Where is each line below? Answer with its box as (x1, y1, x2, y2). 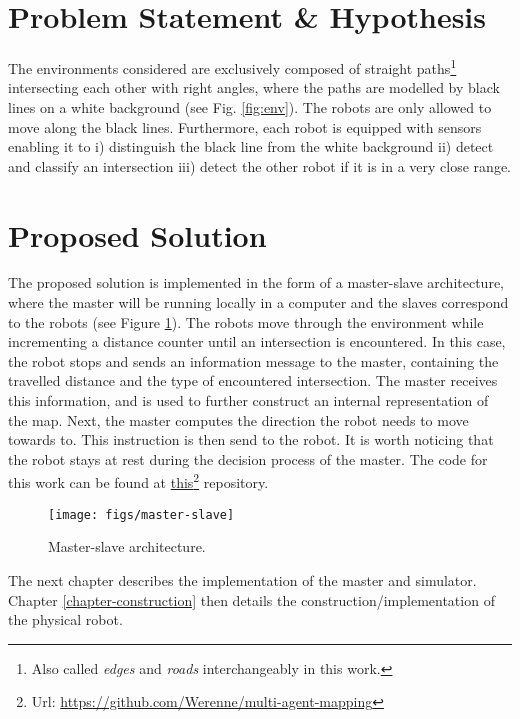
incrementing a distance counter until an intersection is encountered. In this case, (8, 331, 506, 352)
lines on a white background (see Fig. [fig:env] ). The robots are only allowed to (8, 96, 492, 117)
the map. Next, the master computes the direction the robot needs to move (8, 409, 469, 430)
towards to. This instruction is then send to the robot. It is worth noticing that (8, 429, 494, 450)
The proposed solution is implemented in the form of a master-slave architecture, (8, 272, 504, 293)
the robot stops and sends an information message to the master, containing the (8, 350, 499, 371)
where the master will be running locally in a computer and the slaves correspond (8, 292, 509, 313)
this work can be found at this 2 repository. (8, 469, 269, 493)
